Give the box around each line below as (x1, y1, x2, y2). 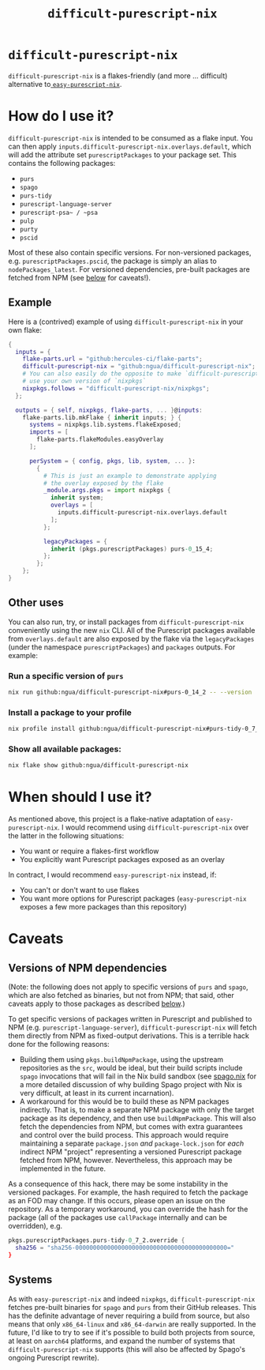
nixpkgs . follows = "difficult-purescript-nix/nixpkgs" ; (22, 384, 211, 393)
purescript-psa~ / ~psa (19, 209, 99, 216)
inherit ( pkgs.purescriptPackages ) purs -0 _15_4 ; (50, 544, 214, 553)
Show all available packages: (8, 743, 122, 755)
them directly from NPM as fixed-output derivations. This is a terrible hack (8, 1031, 250, 1041)
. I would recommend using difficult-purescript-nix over (58, 822, 249, 832)
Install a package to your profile (8, 706, 132, 717)
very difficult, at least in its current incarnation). (19, 1089, 174, 1098)
